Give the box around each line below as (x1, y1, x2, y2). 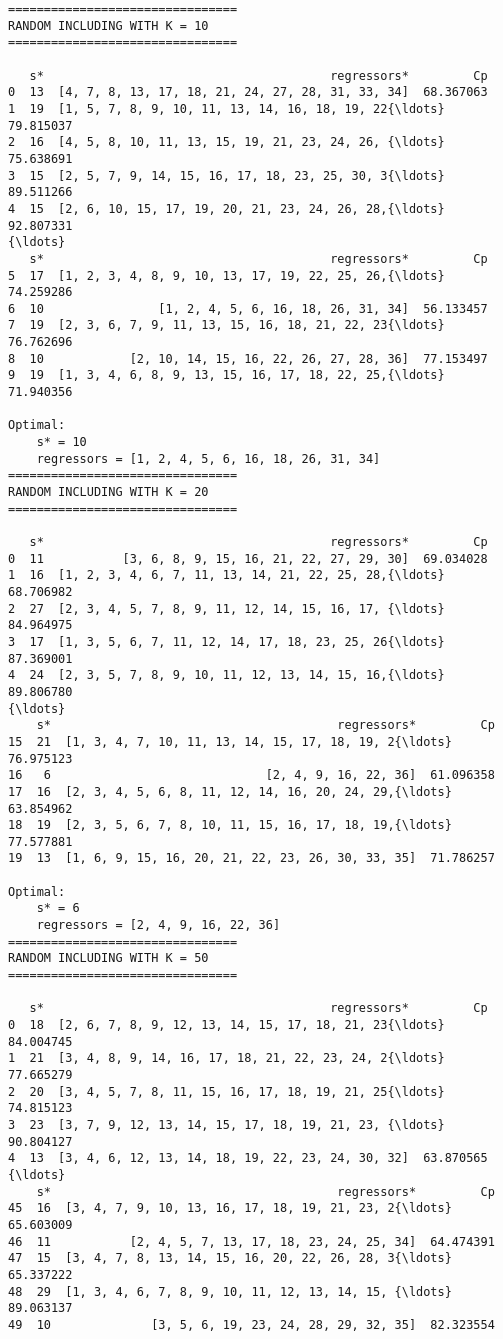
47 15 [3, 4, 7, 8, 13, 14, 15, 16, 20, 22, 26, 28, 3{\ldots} (8, 1251, 452, 1266)
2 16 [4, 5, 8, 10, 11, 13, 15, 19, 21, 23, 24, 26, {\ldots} (8, 135, 445, 150)
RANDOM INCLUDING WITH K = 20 (8, 485, 209, 500)
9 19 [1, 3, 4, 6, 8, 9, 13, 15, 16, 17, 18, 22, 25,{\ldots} (8, 368, 445, 383)
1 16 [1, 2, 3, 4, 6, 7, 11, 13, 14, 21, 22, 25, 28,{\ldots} (8, 568, 445, 583)
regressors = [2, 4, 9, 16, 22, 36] (36, 918, 281, 933)
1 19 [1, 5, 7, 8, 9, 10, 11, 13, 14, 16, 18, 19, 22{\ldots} (8, 101, 445, 116)
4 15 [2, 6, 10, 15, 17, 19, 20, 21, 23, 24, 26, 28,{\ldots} (8, 201, 445, 216)
